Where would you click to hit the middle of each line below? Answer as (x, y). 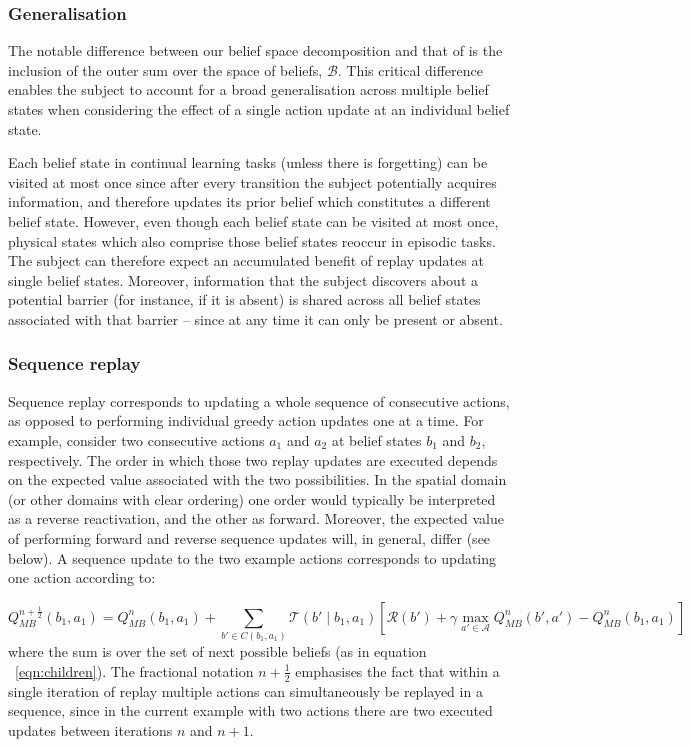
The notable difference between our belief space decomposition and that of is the (255, 50)
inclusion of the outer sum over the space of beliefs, (165, 69)
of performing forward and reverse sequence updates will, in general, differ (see (249, 537)
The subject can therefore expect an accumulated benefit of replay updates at (246, 260)
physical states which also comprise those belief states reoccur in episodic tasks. (252, 240)
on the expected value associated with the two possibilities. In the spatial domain (257, 479)
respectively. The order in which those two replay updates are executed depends (253, 459)
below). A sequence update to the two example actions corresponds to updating (252, 557)
